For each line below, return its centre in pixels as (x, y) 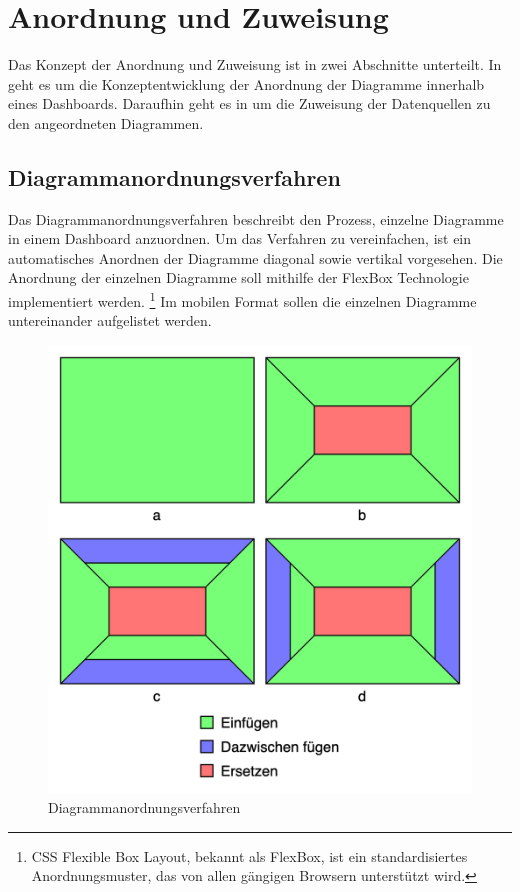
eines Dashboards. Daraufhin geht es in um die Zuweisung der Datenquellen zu (249, 103)
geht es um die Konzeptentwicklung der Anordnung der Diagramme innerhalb (246, 83)
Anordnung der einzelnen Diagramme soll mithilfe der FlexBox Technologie (238, 277)
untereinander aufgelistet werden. (110, 320)
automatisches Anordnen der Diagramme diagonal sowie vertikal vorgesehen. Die (255, 257)
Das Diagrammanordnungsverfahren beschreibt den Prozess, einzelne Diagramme (256, 218)
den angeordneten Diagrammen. (106, 122)
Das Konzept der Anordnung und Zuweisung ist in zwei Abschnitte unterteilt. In (255, 64)
